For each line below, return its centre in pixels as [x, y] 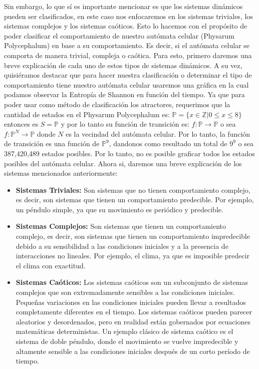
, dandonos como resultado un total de [168, 143]
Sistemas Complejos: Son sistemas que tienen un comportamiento [121, 226]
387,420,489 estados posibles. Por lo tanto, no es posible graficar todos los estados [129, 153]
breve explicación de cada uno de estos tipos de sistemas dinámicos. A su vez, [123, 65]
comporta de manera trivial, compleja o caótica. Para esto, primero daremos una [128, 55]
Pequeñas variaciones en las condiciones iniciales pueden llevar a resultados [131, 302]
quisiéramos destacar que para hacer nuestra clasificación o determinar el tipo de [128, 75]
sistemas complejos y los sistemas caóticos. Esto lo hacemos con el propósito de [126, 26]
